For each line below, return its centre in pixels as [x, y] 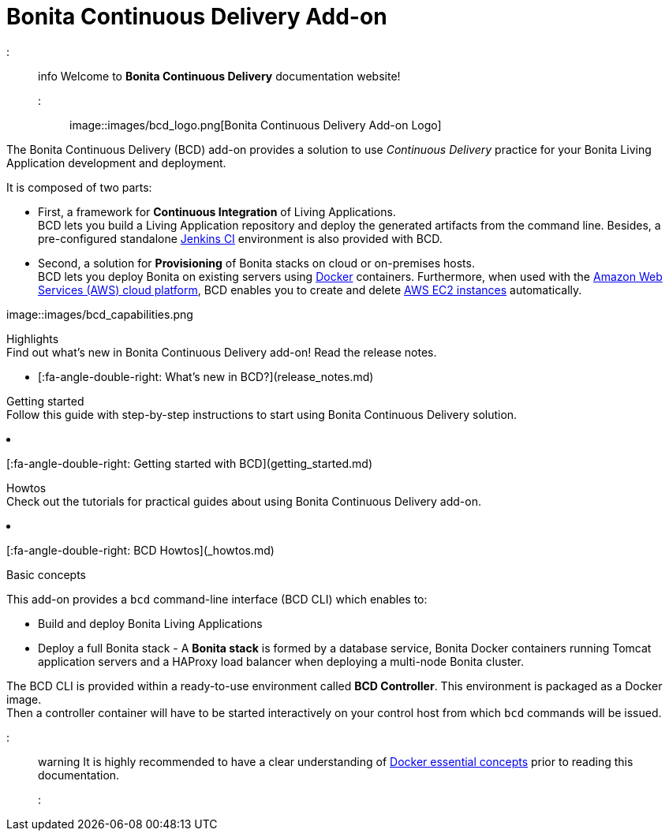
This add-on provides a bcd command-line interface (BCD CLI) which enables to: [217, 599]
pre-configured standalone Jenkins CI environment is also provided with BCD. [240, 238]
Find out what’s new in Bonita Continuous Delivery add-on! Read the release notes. [222, 352]
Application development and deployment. [116, 163]
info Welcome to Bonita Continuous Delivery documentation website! [219, 76]
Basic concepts [46, 574]
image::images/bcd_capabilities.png [100, 314]
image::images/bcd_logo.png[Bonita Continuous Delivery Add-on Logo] [256, 125]
